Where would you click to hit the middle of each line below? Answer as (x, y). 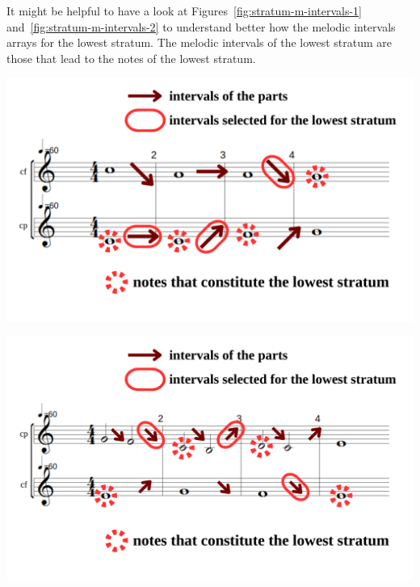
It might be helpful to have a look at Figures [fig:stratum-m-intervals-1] (184, 10)
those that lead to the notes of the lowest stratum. (131, 58)
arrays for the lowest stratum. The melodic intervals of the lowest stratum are (199, 42)
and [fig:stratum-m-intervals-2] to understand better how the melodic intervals (201, 26)
